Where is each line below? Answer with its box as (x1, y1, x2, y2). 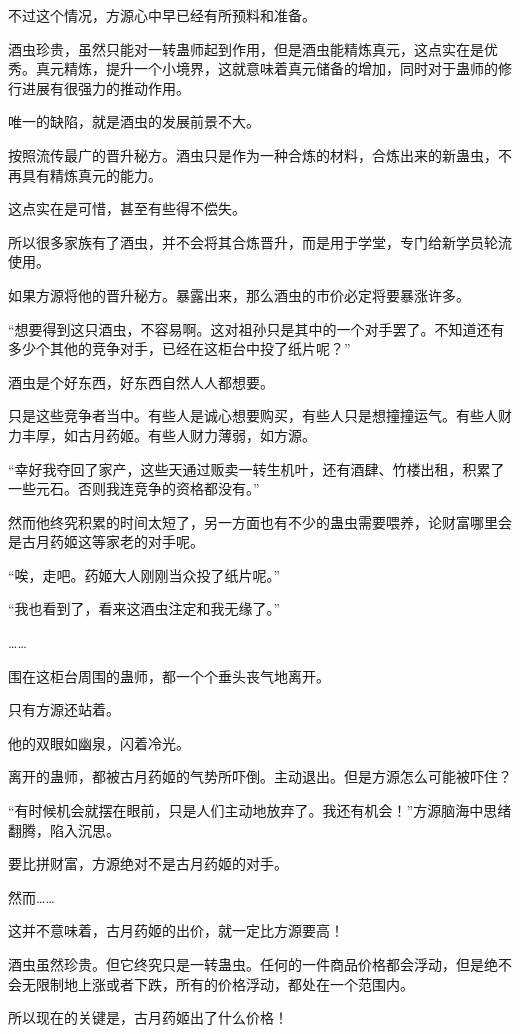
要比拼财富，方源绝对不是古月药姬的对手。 (8, 853, 288, 874)
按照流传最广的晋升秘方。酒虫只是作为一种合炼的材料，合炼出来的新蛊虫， (8, 144, 498, 165)
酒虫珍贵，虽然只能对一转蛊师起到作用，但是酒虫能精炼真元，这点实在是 (8, 38, 484, 59)
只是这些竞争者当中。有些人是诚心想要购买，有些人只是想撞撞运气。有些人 (8, 405, 498, 426)
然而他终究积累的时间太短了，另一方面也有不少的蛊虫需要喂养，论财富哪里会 (8, 511, 512, 532)
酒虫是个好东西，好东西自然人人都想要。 (8, 371, 274, 392)
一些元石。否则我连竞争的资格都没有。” (8, 478, 260, 499)
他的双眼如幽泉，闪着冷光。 (8, 732, 190, 753)
